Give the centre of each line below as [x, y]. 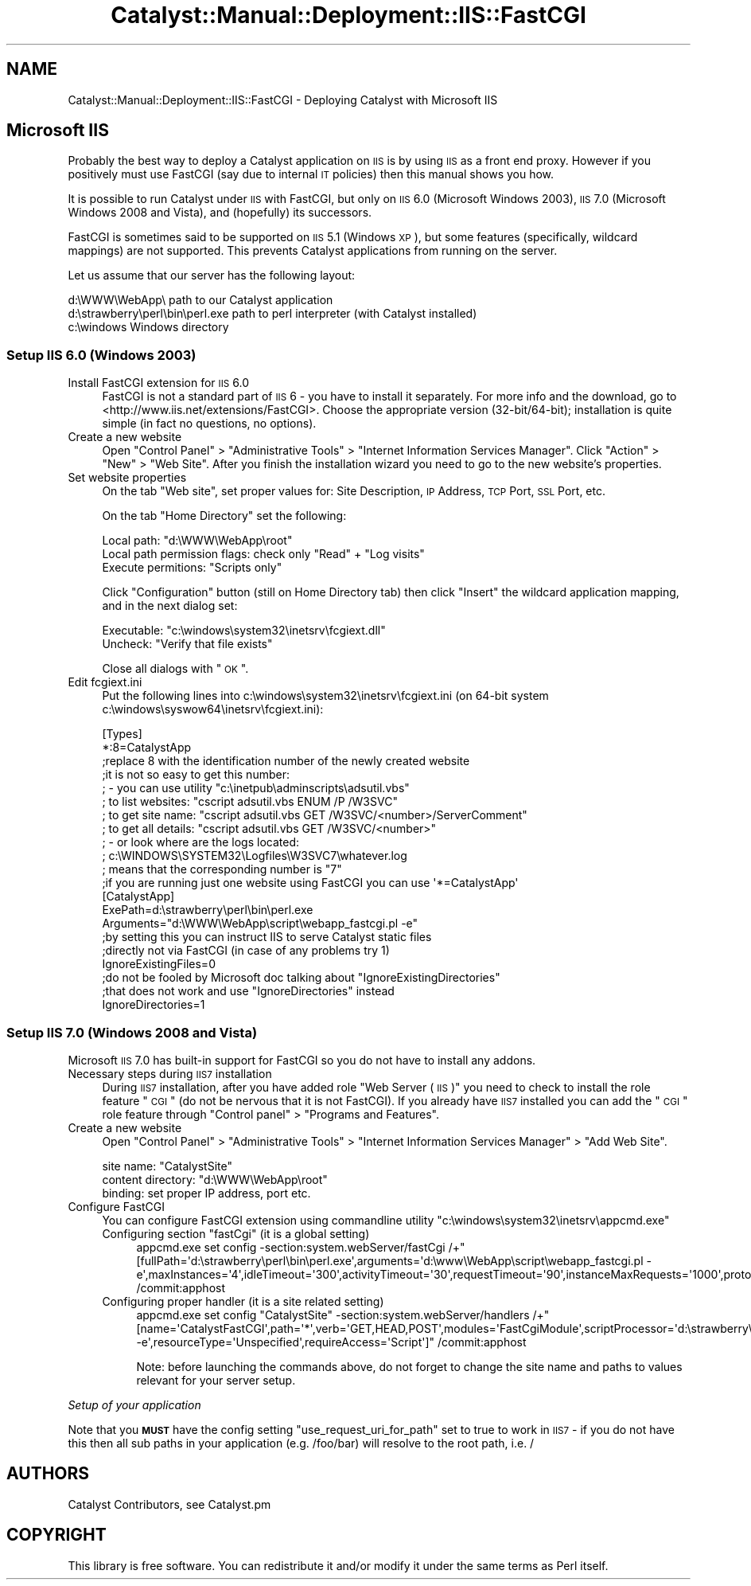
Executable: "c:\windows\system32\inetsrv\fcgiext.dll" [244, 631]
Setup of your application [134, 1404]
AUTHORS [48, 1474]
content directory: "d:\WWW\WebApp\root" [215, 1179]
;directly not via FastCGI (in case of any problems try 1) [246, 951]
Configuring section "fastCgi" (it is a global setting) [236, 1233]
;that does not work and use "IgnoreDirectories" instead [248, 991]
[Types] [122, 734]
